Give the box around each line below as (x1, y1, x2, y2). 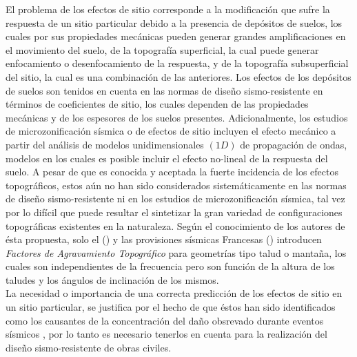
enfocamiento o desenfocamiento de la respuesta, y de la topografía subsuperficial (6, 56, 349, 70)
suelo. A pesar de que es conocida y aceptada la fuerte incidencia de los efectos (6, 164, 339, 179)
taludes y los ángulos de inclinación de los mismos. (6, 272, 219, 287)
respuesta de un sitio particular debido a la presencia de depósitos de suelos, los (6, 15, 343, 30)
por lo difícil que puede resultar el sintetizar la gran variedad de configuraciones (6, 204, 343, 219)
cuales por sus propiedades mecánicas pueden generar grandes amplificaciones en (6, 29, 346, 44)
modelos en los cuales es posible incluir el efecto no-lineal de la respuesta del (6, 151, 328, 165)
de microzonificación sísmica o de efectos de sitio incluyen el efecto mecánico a (6, 124, 336, 138)
